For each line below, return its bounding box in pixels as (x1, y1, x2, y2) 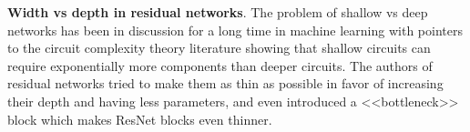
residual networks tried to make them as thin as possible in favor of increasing (7, 74, 444, 93)
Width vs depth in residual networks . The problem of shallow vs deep (7, 3, 428, 21)
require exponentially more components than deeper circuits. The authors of (7, 56, 433, 75)
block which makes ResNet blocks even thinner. (7, 109, 272, 128)
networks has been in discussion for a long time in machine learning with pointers (7, 20, 463, 39)
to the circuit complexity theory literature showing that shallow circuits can (7, 38, 431, 57)
